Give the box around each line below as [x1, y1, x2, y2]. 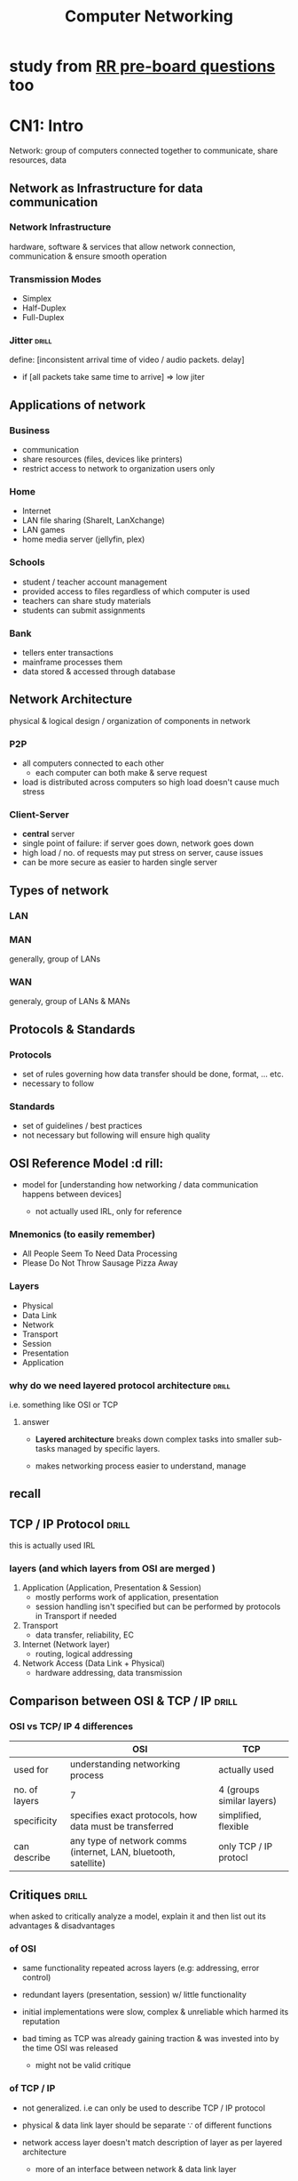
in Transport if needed [35, 1611, 117, 1622]
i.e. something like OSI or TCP [9, 1399, 118, 1410]
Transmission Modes [9, 273, 102, 286]
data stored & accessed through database [21, 665, 176, 677]
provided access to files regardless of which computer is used [21, 585, 250, 597]
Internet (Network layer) [21, 1639, 111, 1650]
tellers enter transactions [21, 647, 114, 657]
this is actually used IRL [9, 1541, 96, 1551]
